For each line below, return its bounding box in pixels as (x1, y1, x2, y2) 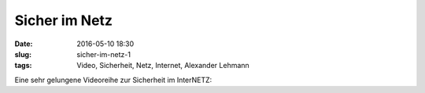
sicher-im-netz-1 (76, 49, 131, 59)
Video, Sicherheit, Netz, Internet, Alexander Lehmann (76, 61, 249, 70)
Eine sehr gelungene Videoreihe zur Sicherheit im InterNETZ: (14, 75, 213, 84)
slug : (14, 49, 31, 59)
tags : (14, 61, 32, 70)
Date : (14, 39, 33, 48)
